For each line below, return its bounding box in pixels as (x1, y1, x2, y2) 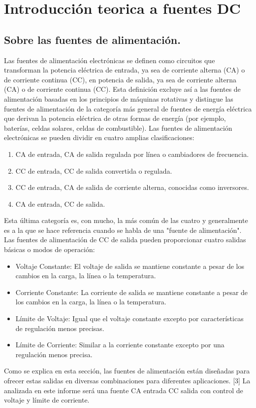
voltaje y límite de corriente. (4, 395, 90, 405)
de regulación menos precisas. (15, 323, 104, 333)
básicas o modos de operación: (4, 244, 95, 255)
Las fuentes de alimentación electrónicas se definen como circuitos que (4, 55, 215, 65)
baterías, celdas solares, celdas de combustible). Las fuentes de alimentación (4, 122, 232, 133)
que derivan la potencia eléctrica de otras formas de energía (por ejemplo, (4, 113, 226, 123)
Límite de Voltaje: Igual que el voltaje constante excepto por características (15, 313, 244, 324)
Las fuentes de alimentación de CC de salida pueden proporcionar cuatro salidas (4, 234, 246, 245)
